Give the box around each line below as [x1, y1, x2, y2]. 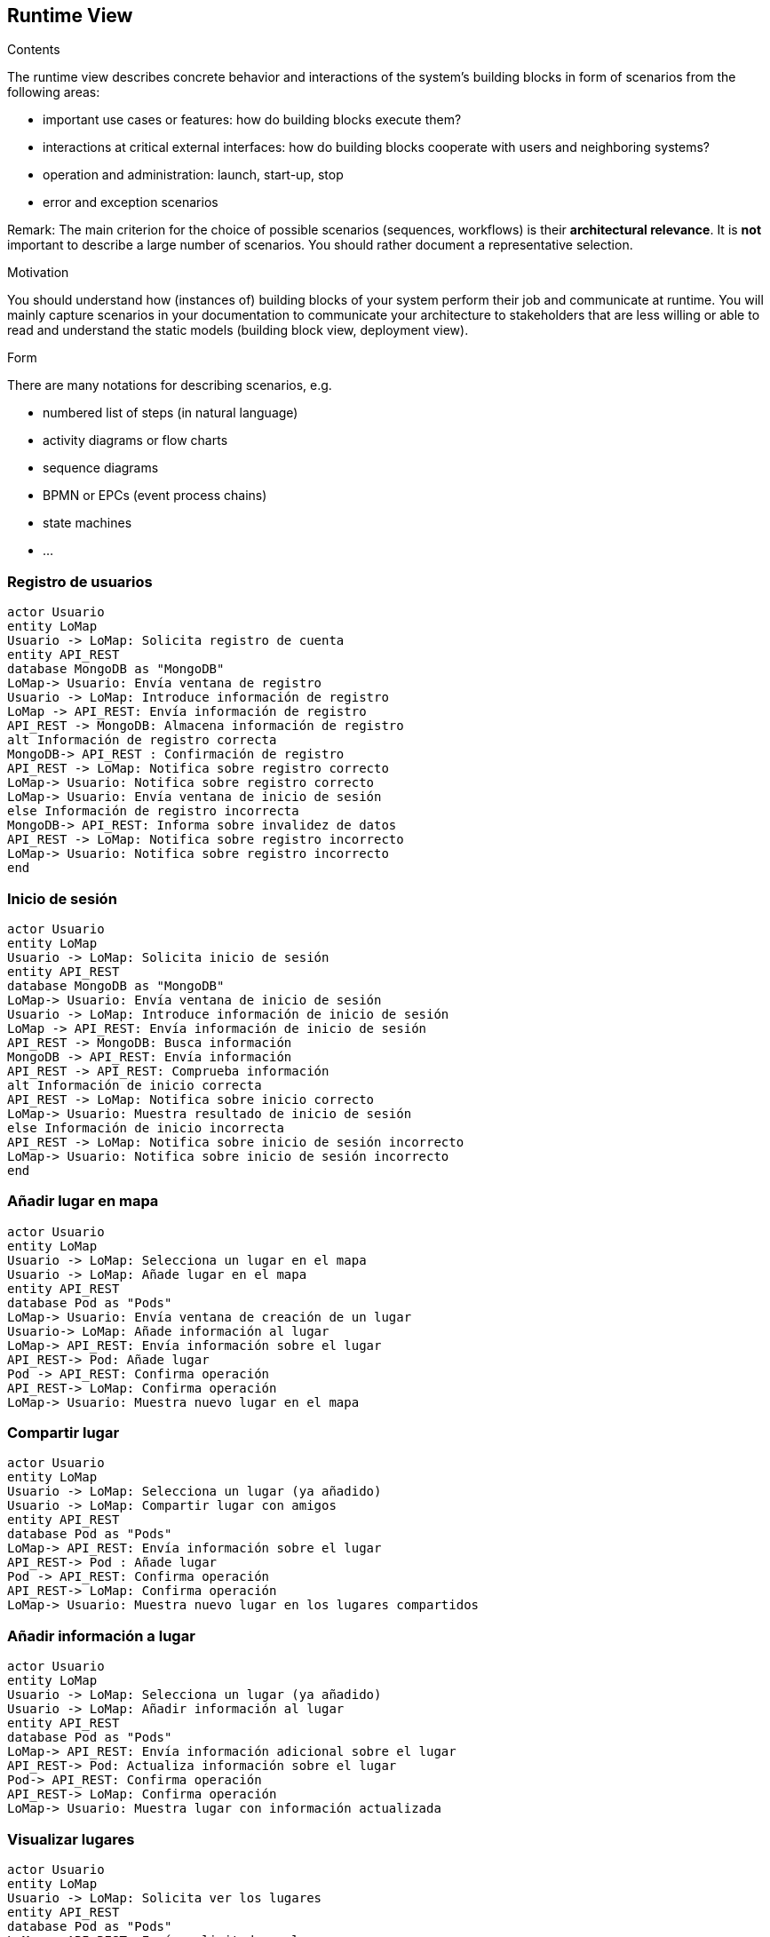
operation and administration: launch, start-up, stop [43, 167, 344, 183]
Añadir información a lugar [7, 1626, 195, 1645]
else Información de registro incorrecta [7, 804, 299, 819]
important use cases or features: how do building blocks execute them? [43, 112, 462, 128]
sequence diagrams [43, 460, 159, 476]
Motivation [7, 265, 69, 281]
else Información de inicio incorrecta [7, 1120, 284, 1135]
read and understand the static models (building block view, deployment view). [7, 322, 469, 338]
